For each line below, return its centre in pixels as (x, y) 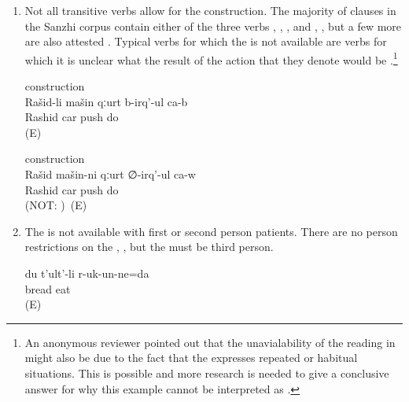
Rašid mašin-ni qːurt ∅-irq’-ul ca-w (110, 174)
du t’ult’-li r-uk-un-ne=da (87, 273)
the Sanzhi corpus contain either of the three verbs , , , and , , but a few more (213, 26)
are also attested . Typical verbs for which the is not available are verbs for (206, 41)
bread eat (48, 288)
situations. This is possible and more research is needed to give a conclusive (207, 372)
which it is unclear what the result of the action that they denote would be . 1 (211, 58)
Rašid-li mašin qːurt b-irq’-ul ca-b (106, 101)
